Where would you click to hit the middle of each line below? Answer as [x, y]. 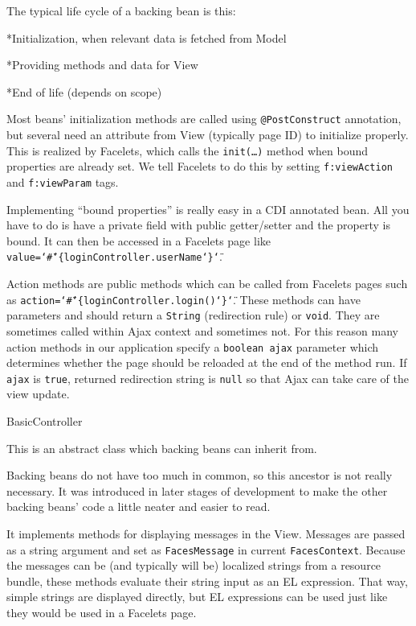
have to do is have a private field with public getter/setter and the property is [198, 225]
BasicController [45, 421]
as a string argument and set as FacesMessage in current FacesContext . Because [206, 549]
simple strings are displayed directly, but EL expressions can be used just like [197, 597]
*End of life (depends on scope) [84, 91]
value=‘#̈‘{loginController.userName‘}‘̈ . [114, 256]
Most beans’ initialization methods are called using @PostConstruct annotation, [204, 119]
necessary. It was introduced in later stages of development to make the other [197, 490]
